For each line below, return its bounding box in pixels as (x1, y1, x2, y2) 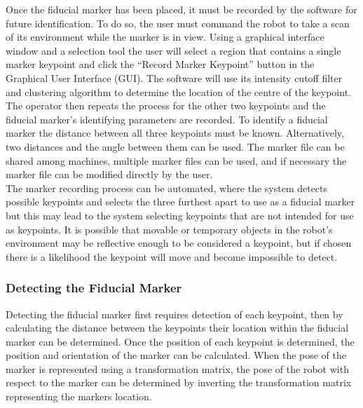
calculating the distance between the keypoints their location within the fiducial (6, 320, 349, 335)
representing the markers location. (6, 389, 152, 404)
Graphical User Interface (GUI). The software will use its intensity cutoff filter (6, 70, 343, 85)
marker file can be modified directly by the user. (6, 167, 213, 182)
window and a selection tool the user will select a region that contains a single (6, 43, 341, 57)
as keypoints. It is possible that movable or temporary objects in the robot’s (6, 222, 333, 236)
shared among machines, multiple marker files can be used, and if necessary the (6, 153, 347, 168)
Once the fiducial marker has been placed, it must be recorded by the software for (6, 2, 357, 16)
